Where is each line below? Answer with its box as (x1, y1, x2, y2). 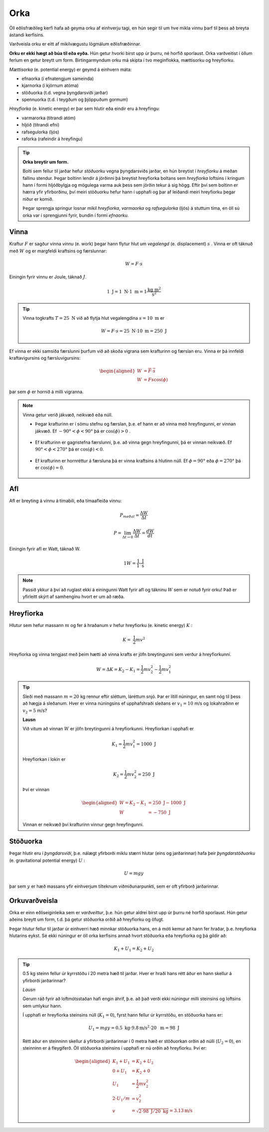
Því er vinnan (22, 787, 50, 793)
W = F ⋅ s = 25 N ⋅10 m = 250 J (101, 328, 167, 334)
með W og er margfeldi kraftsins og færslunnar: (9, 248, 107, 254)
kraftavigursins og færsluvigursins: (9, 355, 81, 361)
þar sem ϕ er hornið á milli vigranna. (9, 389, 84, 395)
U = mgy (124, 870, 144, 876)
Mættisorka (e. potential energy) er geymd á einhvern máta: (9, 66, 132, 72)
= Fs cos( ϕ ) (143, 377, 168, 383)
